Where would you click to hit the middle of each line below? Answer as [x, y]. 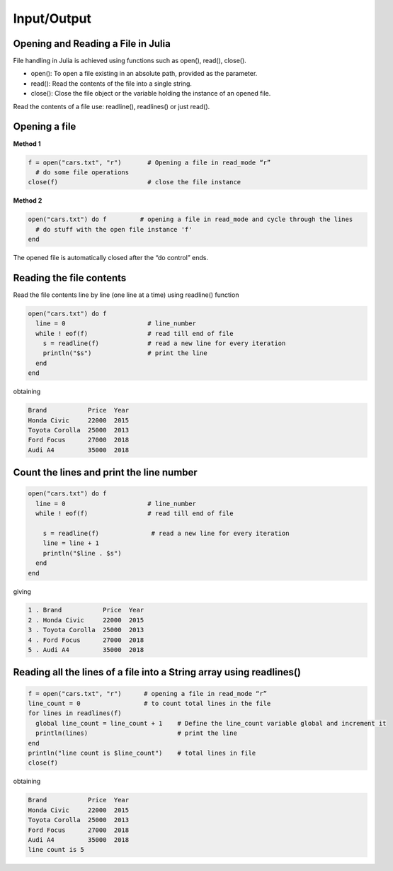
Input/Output [52, 18]
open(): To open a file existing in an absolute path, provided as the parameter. [144, 74]
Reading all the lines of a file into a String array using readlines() [157, 672]
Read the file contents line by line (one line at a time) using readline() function [126, 295]
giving [22, 591]
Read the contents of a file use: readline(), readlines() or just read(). [112, 106]
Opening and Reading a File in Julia [92, 44]
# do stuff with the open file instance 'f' [114, 229]
